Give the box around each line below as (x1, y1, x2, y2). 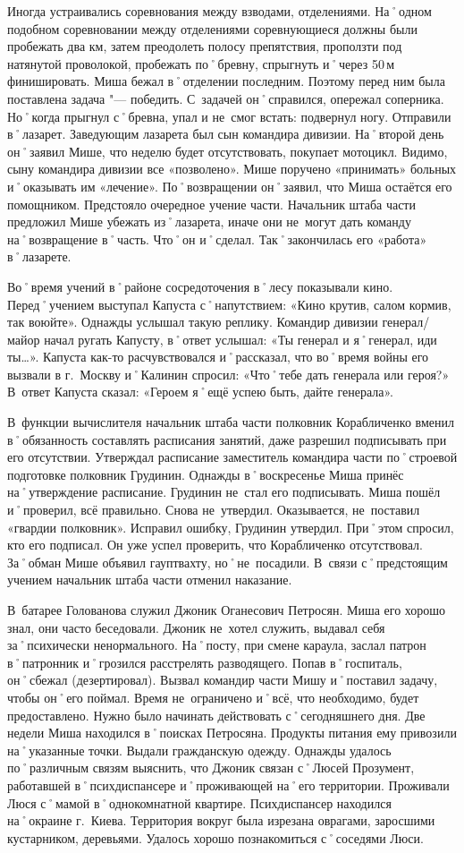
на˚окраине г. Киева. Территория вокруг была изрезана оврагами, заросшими (7, 811, 435, 830)
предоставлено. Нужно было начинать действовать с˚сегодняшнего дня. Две (7, 705, 426, 724)
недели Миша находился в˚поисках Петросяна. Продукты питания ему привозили (7, 723, 457, 742)
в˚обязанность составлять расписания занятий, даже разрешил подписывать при (7, 430, 447, 448)
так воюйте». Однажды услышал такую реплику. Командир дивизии (7, 312, 378, 331)
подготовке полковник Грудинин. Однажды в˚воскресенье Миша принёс (7, 465, 404, 483)
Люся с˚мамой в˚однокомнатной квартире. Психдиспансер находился (7, 793, 392, 812)
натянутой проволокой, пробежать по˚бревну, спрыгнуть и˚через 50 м (7, 54, 395, 73)
